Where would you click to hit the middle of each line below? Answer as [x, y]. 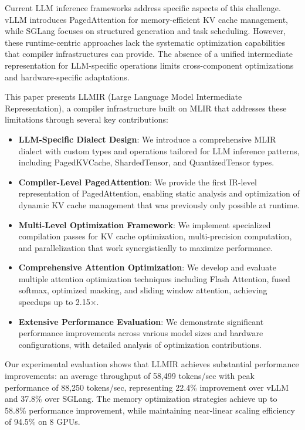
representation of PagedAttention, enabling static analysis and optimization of [159, 193]
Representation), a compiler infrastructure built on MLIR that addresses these [146, 108]
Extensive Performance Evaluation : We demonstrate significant [141, 321]
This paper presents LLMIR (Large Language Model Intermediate [123, 97]
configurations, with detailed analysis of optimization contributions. [140, 344]
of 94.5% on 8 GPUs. [43, 421]
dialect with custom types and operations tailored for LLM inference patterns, [159, 150]
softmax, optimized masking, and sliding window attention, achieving [143, 290]
